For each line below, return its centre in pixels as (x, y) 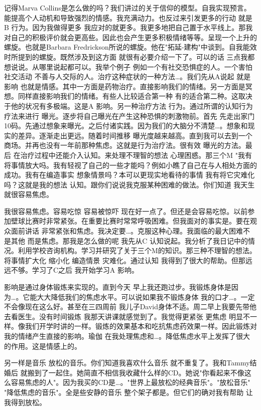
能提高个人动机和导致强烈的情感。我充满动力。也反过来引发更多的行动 (120, 17)
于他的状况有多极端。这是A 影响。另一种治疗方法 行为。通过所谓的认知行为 (128, 106)
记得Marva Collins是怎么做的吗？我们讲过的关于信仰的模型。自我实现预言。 (127, 8)
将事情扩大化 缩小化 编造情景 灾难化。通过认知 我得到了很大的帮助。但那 (125, 260)
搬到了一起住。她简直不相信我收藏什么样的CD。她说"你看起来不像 (136, 372)
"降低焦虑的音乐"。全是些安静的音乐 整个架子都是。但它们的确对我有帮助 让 (128, 392)
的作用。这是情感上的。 (43, 346)
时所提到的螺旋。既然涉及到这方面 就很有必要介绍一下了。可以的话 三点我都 (129, 56)
